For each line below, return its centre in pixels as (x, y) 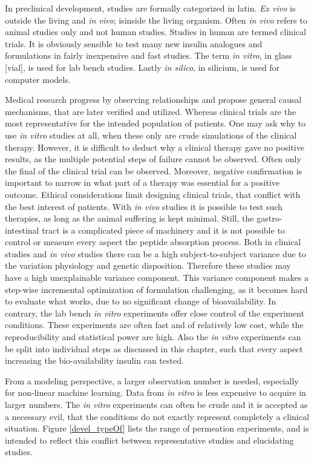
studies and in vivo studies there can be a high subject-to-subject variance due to (155, 253)
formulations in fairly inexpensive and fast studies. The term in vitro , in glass (149, 55)
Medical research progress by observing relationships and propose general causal (153, 100)
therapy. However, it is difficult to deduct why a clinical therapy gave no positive (155, 147)
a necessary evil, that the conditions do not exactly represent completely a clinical (157, 416)
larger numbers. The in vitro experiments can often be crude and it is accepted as (156, 404)
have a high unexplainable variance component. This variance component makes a (157, 278)
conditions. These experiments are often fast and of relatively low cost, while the (154, 325)
